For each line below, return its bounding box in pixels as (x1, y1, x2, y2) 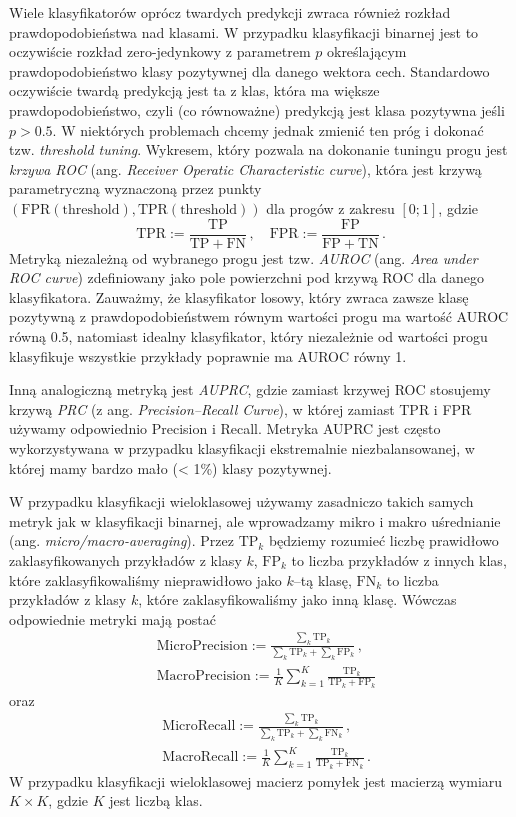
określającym (326, 41, 407, 62)
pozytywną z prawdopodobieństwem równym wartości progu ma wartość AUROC (9, 306, 509, 327)
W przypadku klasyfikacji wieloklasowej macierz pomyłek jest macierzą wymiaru (9, 770, 503, 791)
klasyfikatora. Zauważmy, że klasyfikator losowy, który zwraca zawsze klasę (9, 286, 469, 307)
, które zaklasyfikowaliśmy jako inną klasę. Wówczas (138, 589, 457, 610)
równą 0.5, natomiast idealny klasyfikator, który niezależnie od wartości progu (9, 325, 488, 346)
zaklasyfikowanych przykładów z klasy (9, 549, 242, 570)
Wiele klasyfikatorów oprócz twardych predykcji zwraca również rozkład (9, 2, 451, 22)
